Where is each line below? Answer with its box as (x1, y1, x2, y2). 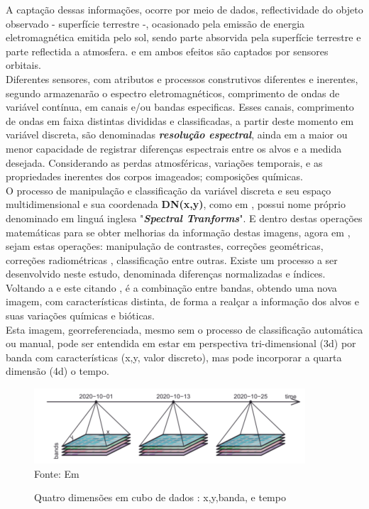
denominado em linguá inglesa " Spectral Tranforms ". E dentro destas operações (6, 210, 363, 225)
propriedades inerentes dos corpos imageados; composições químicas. (6, 169, 303, 184)
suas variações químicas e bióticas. (6, 308, 155, 323)
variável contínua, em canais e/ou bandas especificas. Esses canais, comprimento (6, 99, 354, 114)
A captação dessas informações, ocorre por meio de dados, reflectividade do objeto (6, 2, 363, 16)
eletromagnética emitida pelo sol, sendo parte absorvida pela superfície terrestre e (6, 30, 361, 45)
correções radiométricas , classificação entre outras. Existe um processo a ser (6, 252, 338, 267)
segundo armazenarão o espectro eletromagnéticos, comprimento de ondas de (6, 85, 340, 100)
